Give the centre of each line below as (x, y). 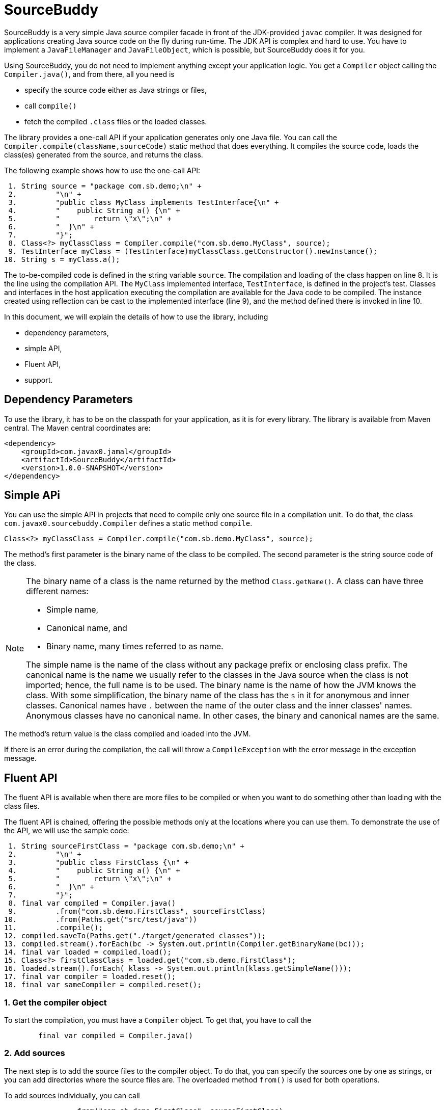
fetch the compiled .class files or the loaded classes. (116, 121)
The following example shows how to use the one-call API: (102, 170)
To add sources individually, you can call (72, 1095)
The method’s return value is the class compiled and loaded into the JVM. (128, 734)
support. (39, 380)
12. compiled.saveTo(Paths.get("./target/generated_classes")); (135, 936)
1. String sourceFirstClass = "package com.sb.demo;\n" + (127, 846)
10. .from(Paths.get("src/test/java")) (101, 920)
